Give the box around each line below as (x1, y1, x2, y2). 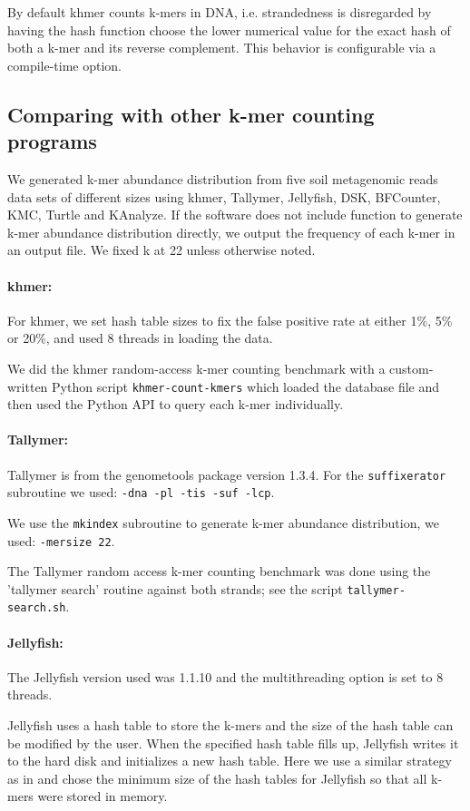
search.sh (7, 601, 66, 615)
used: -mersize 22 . (7, 531, 115, 550)
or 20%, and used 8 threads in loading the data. (7, 328, 273, 347)
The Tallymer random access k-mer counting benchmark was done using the (7, 562, 431, 581)
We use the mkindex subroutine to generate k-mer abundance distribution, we (7, 513, 439, 532)
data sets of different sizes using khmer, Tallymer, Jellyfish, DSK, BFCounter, (7, 187, 441, 206)
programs (7, 127, 97, 155)
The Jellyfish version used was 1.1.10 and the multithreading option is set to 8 (7, 667, 444, 686)
